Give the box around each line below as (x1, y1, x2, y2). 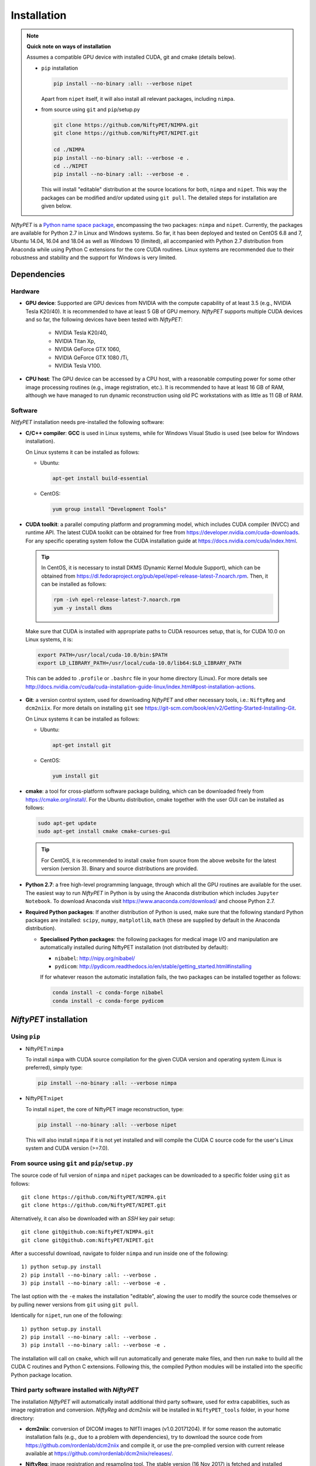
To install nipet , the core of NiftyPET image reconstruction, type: (25, 1105, 184, 1112)
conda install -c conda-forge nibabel (52, 989, 164, 996)
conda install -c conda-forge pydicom (52, 997, 164, 1004)
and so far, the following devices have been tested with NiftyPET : (25, 316, 183, 323)
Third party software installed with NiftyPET (11, 1386, 139, 1394)
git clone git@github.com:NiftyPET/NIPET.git (21, 1237, 154, 1243)
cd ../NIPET (53, 163, 88, 169)
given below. (41, 202, 72, 209)
